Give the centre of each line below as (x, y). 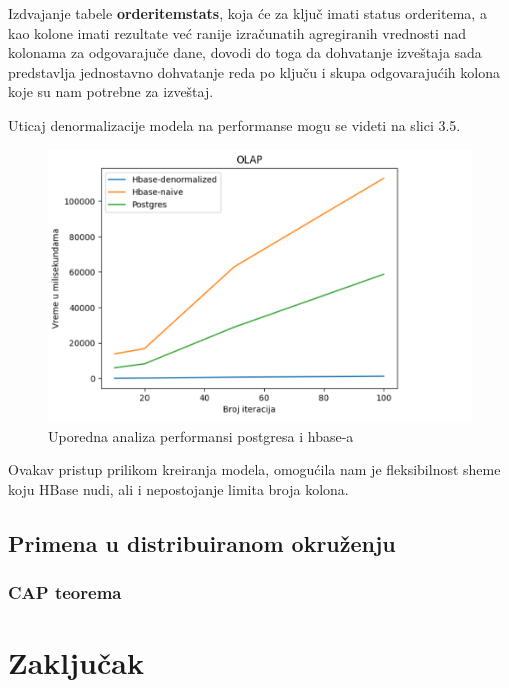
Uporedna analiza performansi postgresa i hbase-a (201, 435)
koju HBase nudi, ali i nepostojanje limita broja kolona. (178, 488)
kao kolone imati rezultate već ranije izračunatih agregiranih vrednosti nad (237, 32)
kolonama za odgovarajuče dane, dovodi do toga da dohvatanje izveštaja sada (245, 52)
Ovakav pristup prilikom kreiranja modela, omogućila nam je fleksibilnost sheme (254, 469)
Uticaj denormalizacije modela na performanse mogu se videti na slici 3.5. (234, 124)
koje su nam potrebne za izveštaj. (111, 91)
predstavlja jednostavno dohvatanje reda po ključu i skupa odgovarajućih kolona (254, 71)
